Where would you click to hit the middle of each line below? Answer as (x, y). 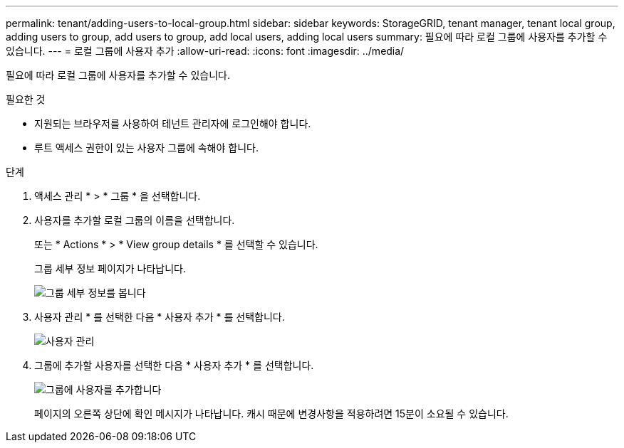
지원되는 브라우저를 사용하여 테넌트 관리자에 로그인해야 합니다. (173, 123)
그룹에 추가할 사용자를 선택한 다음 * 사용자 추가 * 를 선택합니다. (174, 365)
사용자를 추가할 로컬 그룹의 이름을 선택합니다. (135, 220)
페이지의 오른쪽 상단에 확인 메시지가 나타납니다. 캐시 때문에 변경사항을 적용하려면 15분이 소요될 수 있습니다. (271, 414)
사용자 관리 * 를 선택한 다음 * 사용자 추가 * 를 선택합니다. (160, 317)
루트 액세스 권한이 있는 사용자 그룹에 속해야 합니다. (146, 148)
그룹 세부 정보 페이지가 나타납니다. (110, 268)
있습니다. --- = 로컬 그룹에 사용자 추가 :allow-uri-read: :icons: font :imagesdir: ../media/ (205, 51)
